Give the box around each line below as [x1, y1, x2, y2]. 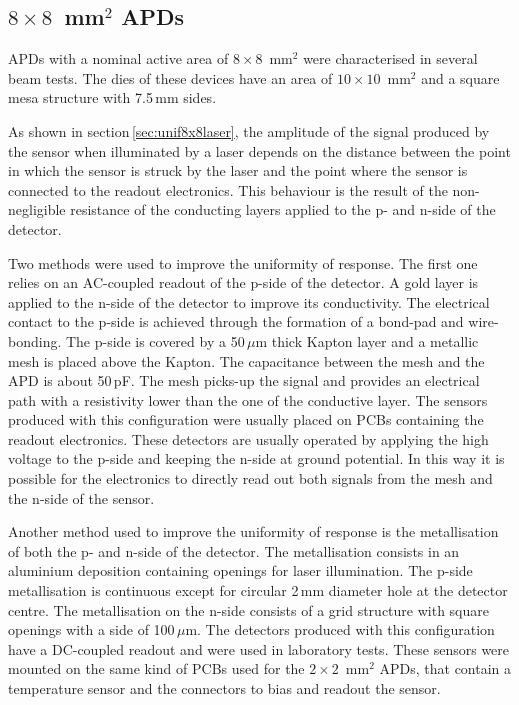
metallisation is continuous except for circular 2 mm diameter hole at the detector [8, 580, 508, 601]
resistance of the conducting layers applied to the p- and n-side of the [70, 199, 496, 220]
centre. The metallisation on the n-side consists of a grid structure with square [8, 599, 489, 620]
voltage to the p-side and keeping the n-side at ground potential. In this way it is [8, 448, 505, 469]
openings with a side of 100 [8, 619, 175, 640]
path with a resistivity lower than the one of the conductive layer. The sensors [8, 389, 488, 410]
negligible [8, 199, 66, 220]
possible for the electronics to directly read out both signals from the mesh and [8, 468, 493, 489]
